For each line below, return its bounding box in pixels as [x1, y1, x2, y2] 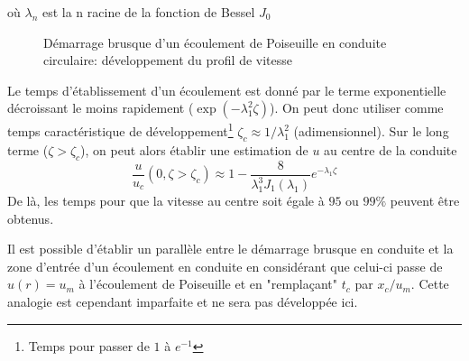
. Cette [410, 274, 449, 293]
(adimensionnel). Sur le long [293, 122, 449, 141]
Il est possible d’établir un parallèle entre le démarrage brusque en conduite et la [7, 239, 454, 258]
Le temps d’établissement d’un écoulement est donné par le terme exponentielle [7, 80, 446, 99]
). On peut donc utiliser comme [269, 98, 444, 117]
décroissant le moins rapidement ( [7, 98, 194, 117]
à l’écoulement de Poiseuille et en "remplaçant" [78, 274, 338, 293]
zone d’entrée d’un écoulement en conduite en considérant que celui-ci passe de [7, 256, 443, 275]
